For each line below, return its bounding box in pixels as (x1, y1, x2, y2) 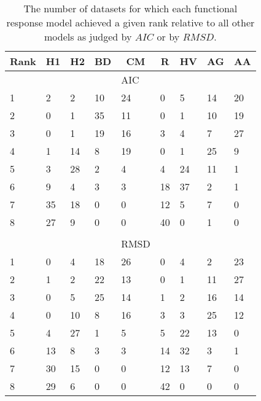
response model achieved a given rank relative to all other (6, 15, 255, 29)
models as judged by (44, 29, 132, 44)
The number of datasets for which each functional (23, 1, 238, 15)
